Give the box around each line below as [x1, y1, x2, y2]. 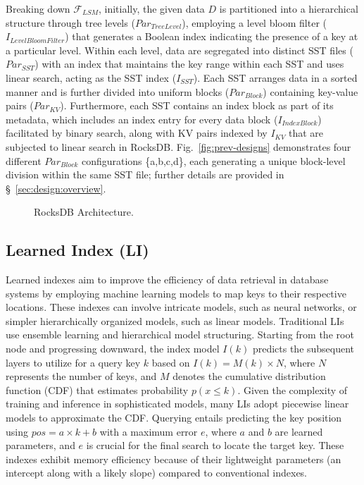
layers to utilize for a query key [6, 355, 141, 369]
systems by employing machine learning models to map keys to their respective [6, 286, 346, 300]
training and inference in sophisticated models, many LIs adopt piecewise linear [6, 396, 349, 411]
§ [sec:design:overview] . [6, 180, 106, 195]
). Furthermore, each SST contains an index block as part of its [60, 98, 334, 113]
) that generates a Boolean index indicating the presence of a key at [65, 29, 358, 44]
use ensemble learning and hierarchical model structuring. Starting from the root [6, 327, 354, 342]
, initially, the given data [98, 1, 205, 16]
